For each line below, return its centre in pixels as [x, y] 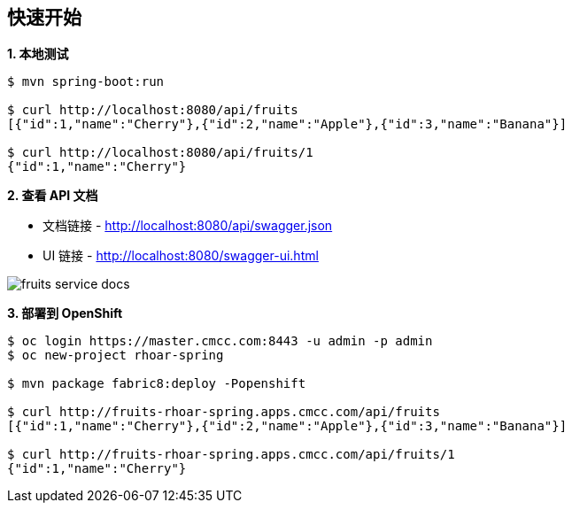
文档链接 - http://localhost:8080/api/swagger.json [188, 226]
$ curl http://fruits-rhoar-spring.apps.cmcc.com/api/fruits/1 [231, 455]
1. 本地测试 [38, 54]
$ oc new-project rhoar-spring [116, 355]
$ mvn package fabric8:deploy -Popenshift [157, 384]
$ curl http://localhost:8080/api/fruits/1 [160, 153]
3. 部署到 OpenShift [65, 313]
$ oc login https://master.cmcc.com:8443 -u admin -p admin [220, 341]
